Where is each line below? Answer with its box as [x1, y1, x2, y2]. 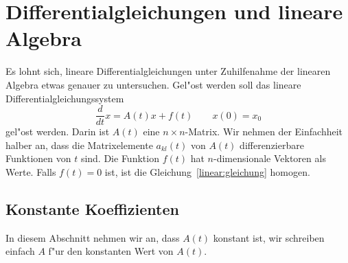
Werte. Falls [5, 164, 56, 179]
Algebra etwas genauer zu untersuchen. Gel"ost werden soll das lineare [5, 77, 301, 91]
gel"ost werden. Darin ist [5, 124, 110, 139]
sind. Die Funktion [80, 151, 159, 165]
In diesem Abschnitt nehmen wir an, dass [5, 230, 180, 244]
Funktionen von [5, 151, 71, 165]
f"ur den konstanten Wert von [48, 244, 174, 258]
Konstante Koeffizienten [5, 198, 179, 219]
